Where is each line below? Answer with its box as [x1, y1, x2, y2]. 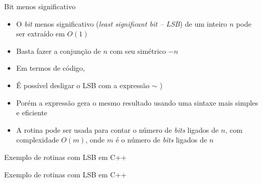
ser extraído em [16, 28, 65, 39]
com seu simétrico [110, 45, 166, 56]
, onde [85, 134, 105, 145]
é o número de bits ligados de [115, 134, 207, 145]
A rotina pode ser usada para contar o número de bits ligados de [16, 124, 219, 135]
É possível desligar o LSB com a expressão [16, 79, 150, 90]
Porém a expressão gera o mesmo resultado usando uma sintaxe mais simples [16, 97, 258, 108]
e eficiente [16, 107, 48, 118]
